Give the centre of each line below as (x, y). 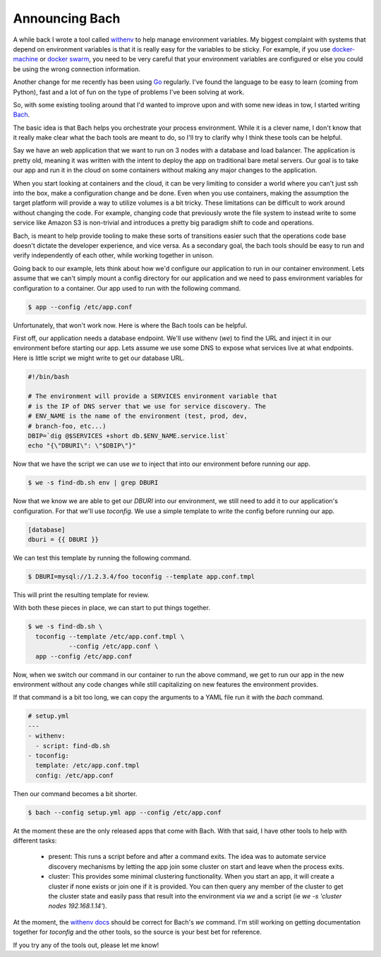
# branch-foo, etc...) (67, 426)
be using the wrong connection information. (77, 69)
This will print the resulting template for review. (81, 595)
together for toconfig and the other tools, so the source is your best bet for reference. (138, 932)
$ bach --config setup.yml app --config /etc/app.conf (125, 812)
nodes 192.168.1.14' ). (78, 906)
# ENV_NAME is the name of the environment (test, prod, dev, (138, 416)
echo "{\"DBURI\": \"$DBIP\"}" (82, 446)
